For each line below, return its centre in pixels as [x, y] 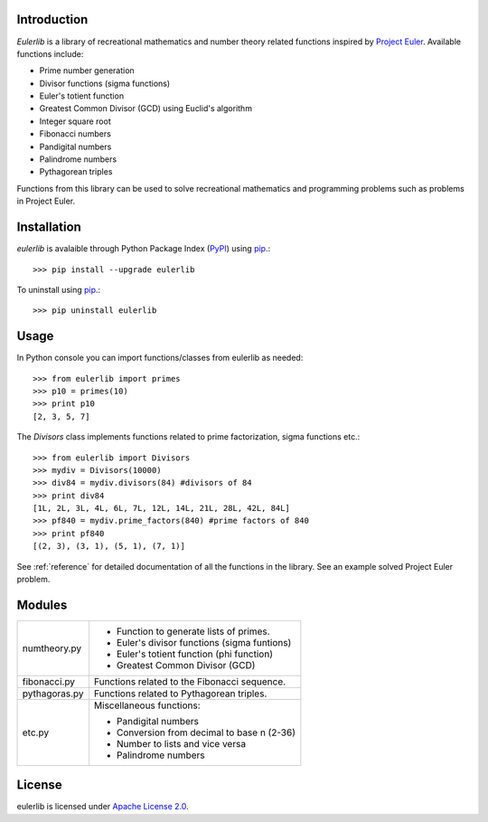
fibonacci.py [49, 681]
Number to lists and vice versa [181, 743]
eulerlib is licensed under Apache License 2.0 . [103, 807]
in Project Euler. [46, 201]
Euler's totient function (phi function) [194, 654]
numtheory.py [52, 648]
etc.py [36, 732]
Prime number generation [87, 71]
